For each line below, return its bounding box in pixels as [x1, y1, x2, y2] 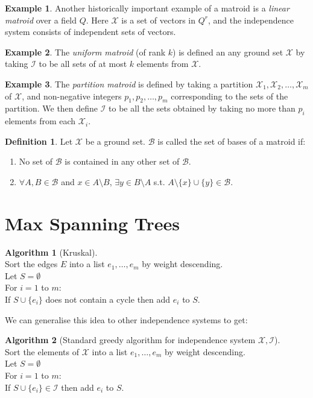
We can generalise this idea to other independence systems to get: [5, 313, 248, 326]
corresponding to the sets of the [171, 89, 288, 102]
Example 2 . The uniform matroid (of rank [5, 45, 166, 58]
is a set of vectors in [121, 13, 196, 26]
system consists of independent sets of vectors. [5, 25, 176, 38]
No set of [19, 155, 53, 168]
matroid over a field [5, 13, 77, 26]
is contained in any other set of [65, 155, 180, 168]
